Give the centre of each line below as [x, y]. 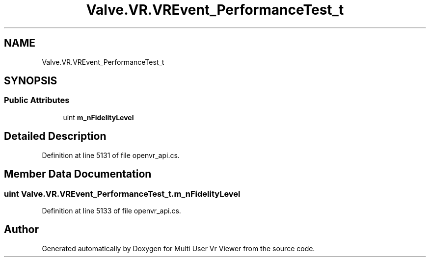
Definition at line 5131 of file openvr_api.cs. [111, 155]
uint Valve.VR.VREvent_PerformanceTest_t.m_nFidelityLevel [122, 194]
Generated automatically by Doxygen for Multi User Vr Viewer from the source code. [178, 248]
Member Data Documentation [78, 174]
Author [21, 230]
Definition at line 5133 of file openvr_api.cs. [111, 210]
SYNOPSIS [31, 81]
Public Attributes [37, 100]
